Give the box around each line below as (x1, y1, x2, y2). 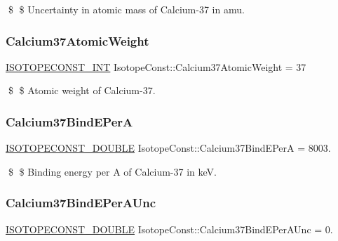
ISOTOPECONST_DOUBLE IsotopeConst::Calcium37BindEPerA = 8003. (6, 141, 331, 155)
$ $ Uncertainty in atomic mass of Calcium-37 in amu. (8, 2, 245, 16)
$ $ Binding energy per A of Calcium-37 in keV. (8, 164, 217, 178)
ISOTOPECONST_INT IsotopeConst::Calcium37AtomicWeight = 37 (6, 59, 306, 74)
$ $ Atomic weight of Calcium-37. (8, 83, 156, 98)
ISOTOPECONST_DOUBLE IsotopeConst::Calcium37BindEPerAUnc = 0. (6, 221, 333, 236)
